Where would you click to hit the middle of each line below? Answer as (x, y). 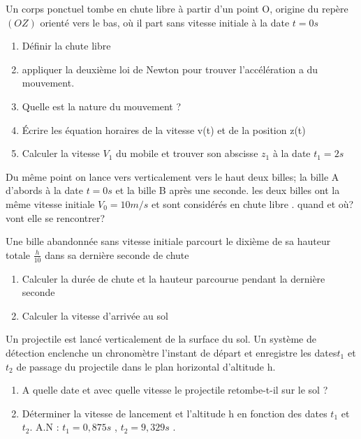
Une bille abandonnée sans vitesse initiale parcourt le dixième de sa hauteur (168, 241)
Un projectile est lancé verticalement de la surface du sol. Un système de (161, 339)
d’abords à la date (44, 190)
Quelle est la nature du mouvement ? (102, 106)
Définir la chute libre (66, 46)
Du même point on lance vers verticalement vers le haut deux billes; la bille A (172, 176)
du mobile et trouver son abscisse (187, 153)
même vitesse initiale (50, 203)
